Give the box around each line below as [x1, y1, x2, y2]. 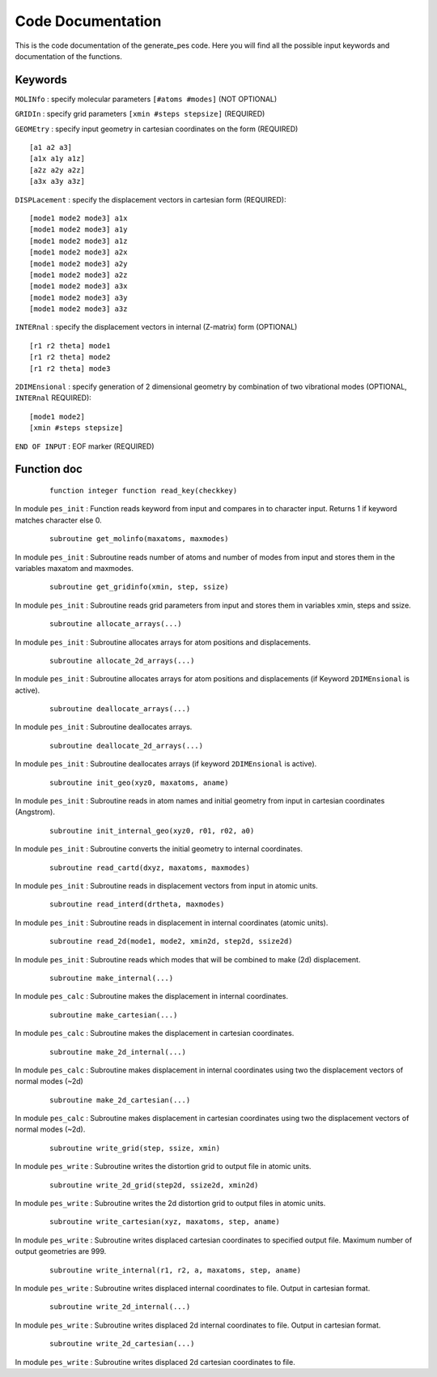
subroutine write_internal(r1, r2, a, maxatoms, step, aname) [49, 1265, 302, 1275]
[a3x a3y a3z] [29, 177, 85, 186]
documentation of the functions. [15, 51, 123, 61]
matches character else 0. [15, 515, 102, 525]
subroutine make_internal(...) [49, 973, 174, 983]
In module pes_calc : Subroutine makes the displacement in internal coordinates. [15, 991, 289, 1001]
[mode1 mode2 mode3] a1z [29, 236, 128, 245]
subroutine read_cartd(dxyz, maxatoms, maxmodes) [49, 863, 251, 872]
